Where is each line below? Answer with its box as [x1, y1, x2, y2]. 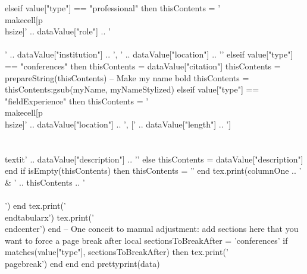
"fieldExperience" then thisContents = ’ [5, 94, 149, 107]
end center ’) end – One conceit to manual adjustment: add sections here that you [5, 222, 299, 235]
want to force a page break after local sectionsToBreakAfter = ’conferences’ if [5, 234, 288, 246]
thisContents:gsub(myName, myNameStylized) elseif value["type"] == [5, 83, 259, 95]
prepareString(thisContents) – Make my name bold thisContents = [5, 71, 249, 84]
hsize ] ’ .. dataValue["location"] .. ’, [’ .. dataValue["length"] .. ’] [5, 117, 231, 130]
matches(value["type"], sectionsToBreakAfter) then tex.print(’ [5, 246, 228, 258]
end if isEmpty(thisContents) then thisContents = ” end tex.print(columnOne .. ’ [5, 164, 302, 177]
